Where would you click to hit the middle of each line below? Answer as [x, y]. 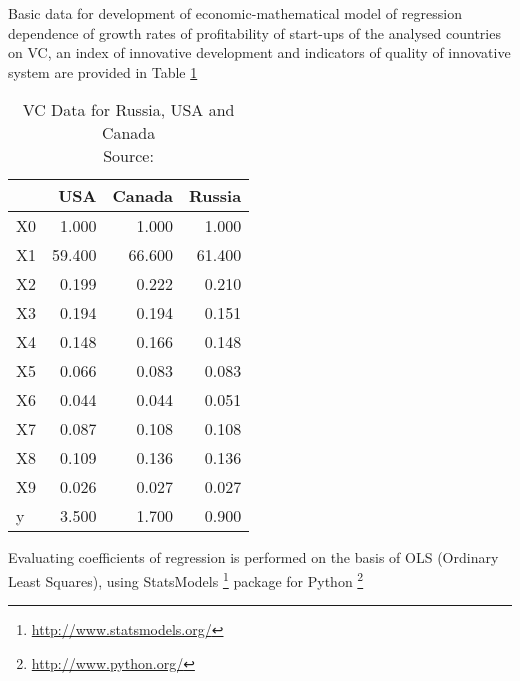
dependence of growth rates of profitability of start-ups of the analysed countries [254, 32]
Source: [128, 156]
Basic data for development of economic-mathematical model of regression [235, 13]
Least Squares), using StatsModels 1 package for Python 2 [186, 579]
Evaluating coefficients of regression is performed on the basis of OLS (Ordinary [253, 557]
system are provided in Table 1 [103, 71]
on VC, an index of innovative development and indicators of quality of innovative [259, 52]
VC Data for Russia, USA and [128, 110]
